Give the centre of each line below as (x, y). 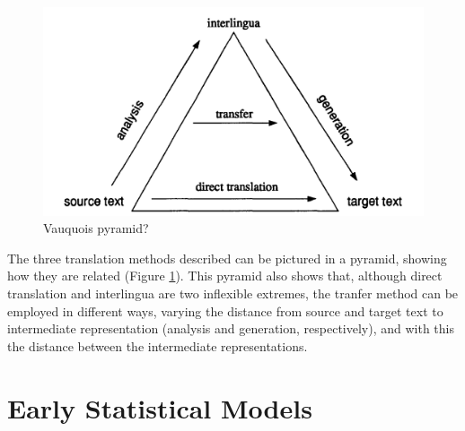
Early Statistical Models (160, 407)
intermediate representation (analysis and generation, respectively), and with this (231, 328)
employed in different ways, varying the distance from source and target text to (225, 310)
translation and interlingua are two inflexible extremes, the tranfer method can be (233, 293)
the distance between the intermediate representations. (158, 345)
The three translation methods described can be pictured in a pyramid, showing (227, 258)
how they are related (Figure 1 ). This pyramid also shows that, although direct (225, 276)
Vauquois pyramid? (96, 228)
